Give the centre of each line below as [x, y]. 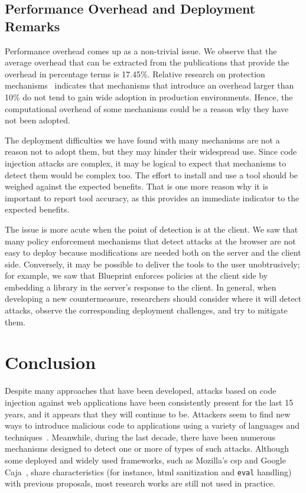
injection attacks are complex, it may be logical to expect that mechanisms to [146, 163]
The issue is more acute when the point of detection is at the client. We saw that [152, 229]
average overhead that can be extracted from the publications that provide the [147, 62]
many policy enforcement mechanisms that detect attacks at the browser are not [150, 241]
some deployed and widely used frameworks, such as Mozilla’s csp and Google [145, 460]
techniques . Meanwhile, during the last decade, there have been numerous [140, 437]
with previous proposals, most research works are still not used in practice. [140, 483]
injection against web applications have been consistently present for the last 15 [149, 402]
